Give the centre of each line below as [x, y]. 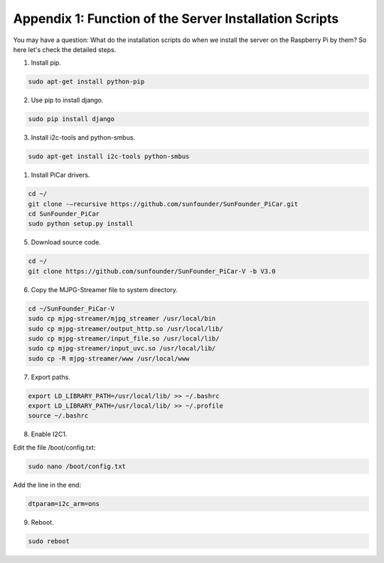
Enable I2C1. [49, 434]
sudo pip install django [71, 119]
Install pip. [46, 63]
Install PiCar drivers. [60, 175]
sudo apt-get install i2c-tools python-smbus [109, 156]
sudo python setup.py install [81, 224]
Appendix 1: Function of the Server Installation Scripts [176, 19]
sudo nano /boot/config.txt [77, 466]
